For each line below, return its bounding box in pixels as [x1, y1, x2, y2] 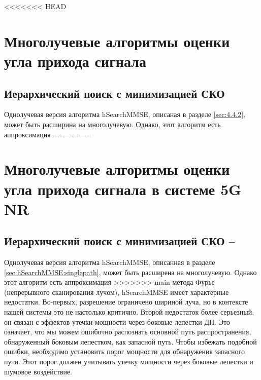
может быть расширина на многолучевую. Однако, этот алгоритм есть [4, 119, 221, 129]
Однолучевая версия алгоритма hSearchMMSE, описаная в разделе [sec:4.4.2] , [4, 109, 245, 120]
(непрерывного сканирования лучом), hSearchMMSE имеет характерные [4, 286, 229, 297]
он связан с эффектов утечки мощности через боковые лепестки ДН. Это [4, 316, 230, 327]
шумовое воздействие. [4, 366, 73, 376]
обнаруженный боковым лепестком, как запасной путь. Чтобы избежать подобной [4, 336, 257, 347]
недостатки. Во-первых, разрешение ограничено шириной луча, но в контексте [4, 296, 248, 307]
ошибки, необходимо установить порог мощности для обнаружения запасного [4, 346, 245, 357]
